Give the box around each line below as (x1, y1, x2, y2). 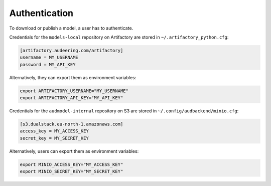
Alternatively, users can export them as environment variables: (9, 148, 139, 154)
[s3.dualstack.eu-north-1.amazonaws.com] (20, 121, 123, 127)
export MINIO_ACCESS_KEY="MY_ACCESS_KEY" (20, 161, 123, 167)
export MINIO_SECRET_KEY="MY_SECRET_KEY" (20, 168, 123, 174)
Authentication (9, 8, 74, 19)
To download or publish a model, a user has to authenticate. (9, 25, 133, 31)
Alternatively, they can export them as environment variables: (9, 74, 137, 80)
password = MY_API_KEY (20, 62, 76, 67)
